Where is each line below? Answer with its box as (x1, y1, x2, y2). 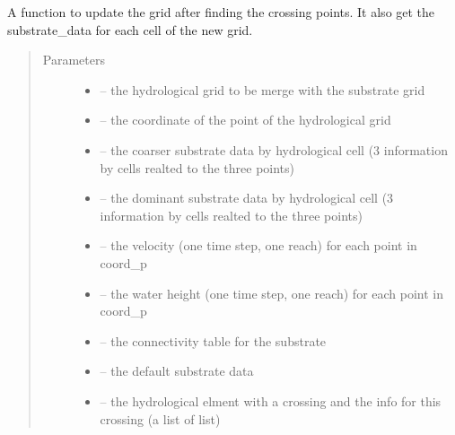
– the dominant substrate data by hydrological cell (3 (100, 188, 394, 207)
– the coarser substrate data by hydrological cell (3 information (100, 140, 448, 159)
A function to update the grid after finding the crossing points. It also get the (7, 3, 435, 21)
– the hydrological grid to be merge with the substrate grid (100, 80, 425, 99)
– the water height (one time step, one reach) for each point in (100, 283, 444, 302)
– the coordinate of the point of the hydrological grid (100, 110, 391, 129)
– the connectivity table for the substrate (100, 331, 327, 350)
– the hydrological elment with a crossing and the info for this (100, 391, 442, 410)
